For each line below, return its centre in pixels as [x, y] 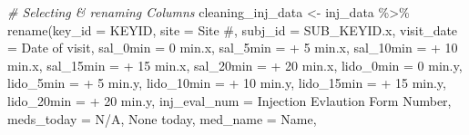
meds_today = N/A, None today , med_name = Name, [162, 118]
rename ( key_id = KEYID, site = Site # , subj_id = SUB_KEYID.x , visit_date [233, 29]
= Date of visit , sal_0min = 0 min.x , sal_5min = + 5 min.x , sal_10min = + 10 [233, 48]
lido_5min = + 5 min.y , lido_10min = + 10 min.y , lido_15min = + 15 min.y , [227, 83]
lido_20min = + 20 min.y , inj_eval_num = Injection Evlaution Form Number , [229, 100]
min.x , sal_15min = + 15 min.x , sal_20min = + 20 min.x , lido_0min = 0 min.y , [235, 65]
